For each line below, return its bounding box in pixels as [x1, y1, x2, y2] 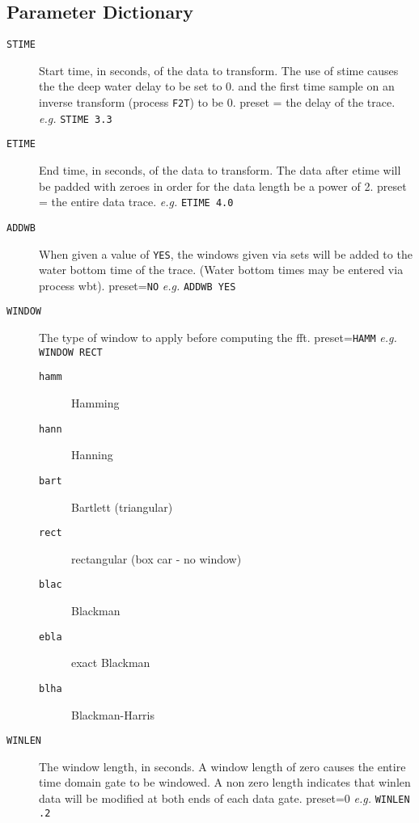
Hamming [71, 395, 120, 411]
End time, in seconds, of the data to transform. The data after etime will [39, 162, 401, 179]
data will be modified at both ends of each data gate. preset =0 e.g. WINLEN [39, 789, 410, 806]
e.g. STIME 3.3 [39, 109, 112, 126]
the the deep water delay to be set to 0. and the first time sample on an [39, 78, 395, 95]
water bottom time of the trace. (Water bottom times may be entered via [39, 261, 404, 278]
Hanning [71, 446, 113, 463]
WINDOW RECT [39, 346, 103, 358]
